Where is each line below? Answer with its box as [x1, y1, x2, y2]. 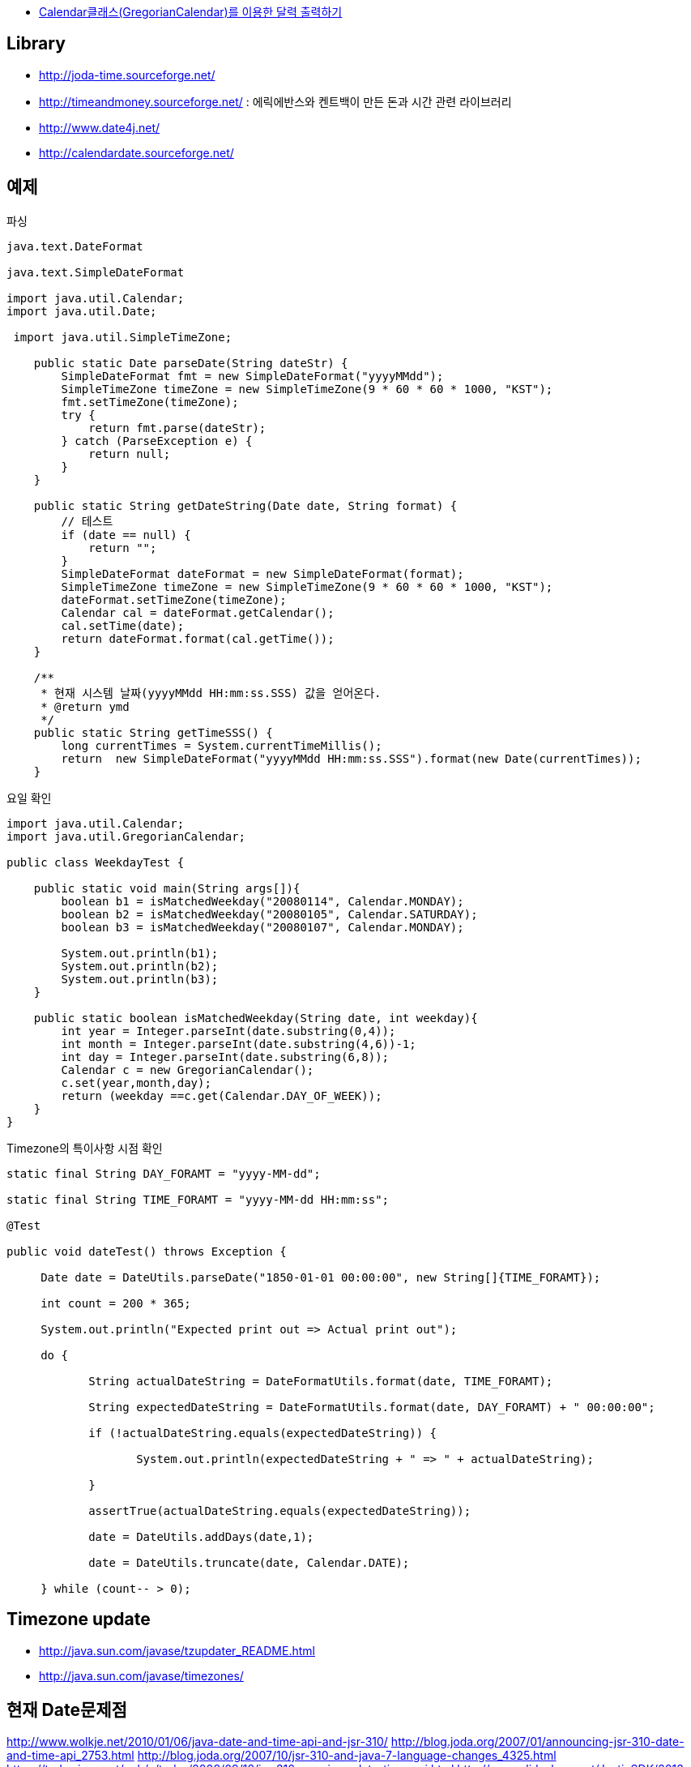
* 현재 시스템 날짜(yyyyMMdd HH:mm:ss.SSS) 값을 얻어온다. [41, 686, 382, 700]
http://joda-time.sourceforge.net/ [39, 67, 215, 82]
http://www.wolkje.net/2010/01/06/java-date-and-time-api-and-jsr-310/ [6, 1735, 388, 1749]
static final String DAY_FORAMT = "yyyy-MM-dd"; [6, 1166, 321, 1180]
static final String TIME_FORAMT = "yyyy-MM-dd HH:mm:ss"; [6, 1192, 390, 1206]
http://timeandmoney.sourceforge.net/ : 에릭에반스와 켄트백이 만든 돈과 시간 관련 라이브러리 [39, 94, 512, 109]
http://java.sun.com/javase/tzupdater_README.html [39, 1643, 315, 1658]
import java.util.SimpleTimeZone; [13, 330, 232, 344]
